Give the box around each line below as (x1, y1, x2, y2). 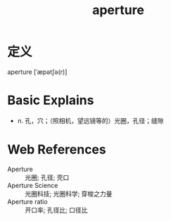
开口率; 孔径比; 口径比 (25, 206, 88, 214)
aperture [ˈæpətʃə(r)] (7, 68, 68, 76)
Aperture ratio (7, 197, 48, 206)
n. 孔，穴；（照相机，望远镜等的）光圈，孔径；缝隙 (17, 116, 164, 125)
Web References (7, 141, 107, 158)
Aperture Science (7, 181, 58, 189)
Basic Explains (7, 92, 94, 108)
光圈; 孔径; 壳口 (25, 173, 70, 182)
